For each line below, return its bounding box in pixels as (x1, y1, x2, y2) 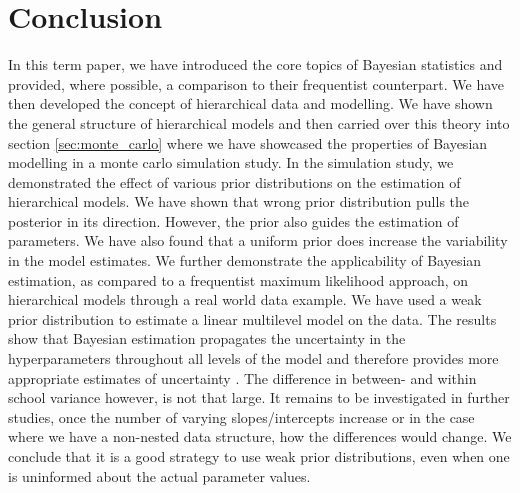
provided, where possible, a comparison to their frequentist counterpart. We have (8, 73, 505, 94)
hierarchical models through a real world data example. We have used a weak (8, 289, 482, 310)
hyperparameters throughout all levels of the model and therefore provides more (8, 348, 499, 369)
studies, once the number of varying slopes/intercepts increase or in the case (8, 406, 475, 427)
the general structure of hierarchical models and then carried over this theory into (8, 112, 510, 133)
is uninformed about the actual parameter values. (8, 465, 311, 486)
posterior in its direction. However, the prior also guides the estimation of (8, 210, 459, 231)
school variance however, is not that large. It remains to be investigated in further (8, 387, 510, 408)
